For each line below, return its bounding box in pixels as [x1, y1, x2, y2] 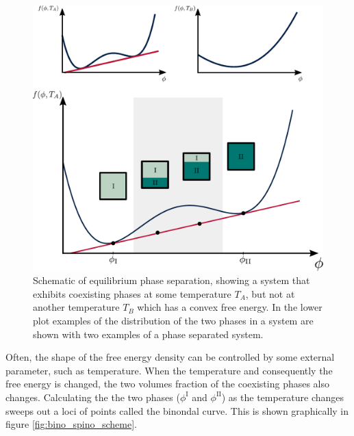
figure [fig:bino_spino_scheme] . [5, 417, 137, 431]
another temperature [33, 300, 120, 314]
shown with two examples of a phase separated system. [33, 326, 264, 341]
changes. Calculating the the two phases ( [5, 389, 180, 404]
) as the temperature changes [221, 389, 344, 404]
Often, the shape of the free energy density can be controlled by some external [5, 350, 335, 364]
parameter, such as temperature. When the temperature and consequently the [5, 363, 333, 377]
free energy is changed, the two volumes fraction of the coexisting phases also [5, 376, 330, 391]
